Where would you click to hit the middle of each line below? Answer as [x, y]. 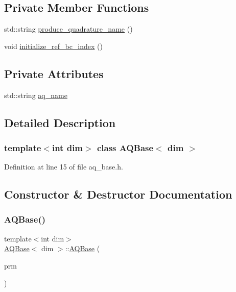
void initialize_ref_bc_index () [53, 46]
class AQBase [125, 147]
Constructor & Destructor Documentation [118, 194]
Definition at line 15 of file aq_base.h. [64, 167]
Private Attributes [54, 73]
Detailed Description [60, 122]
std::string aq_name [36, 95]
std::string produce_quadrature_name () [68, 29]
